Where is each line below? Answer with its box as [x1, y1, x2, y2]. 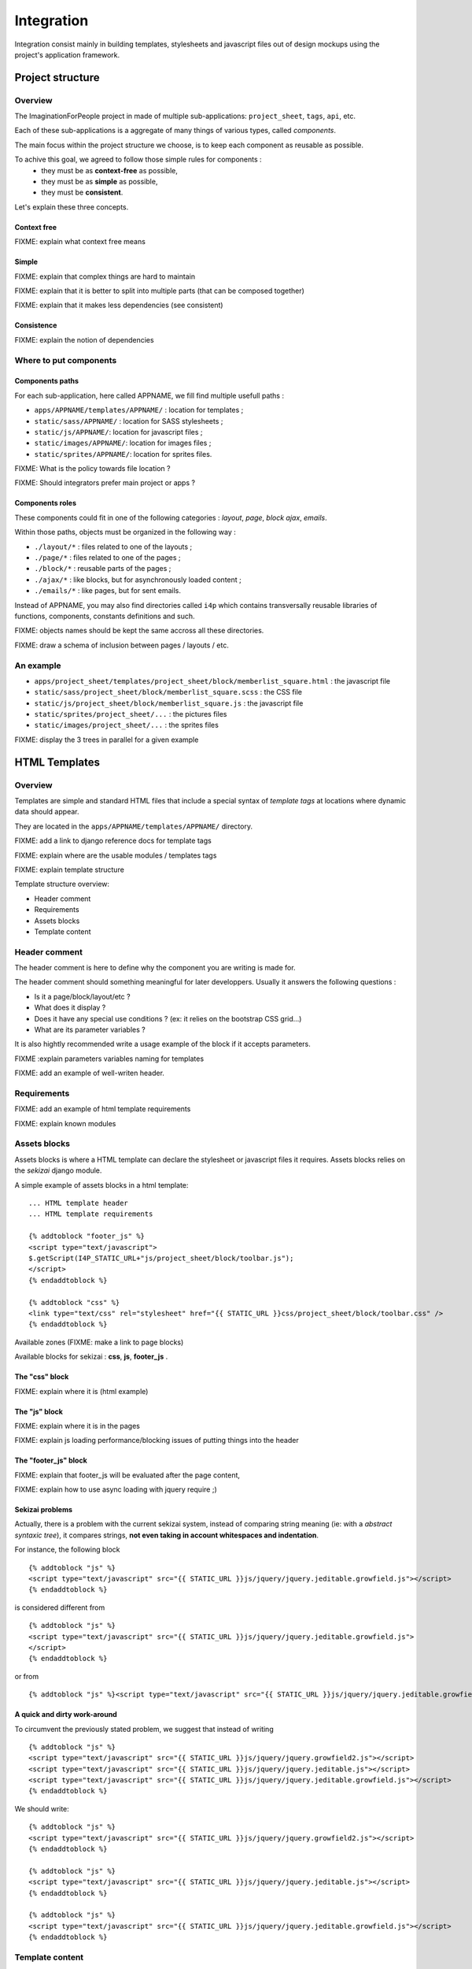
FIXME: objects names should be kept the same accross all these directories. [14, 626, 264, 636]
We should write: [14, 1804, 70, 1813]
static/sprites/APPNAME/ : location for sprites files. [34, 449, 212, 458]
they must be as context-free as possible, [41, 165, 179, 175]
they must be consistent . [41, 187, 124, 197]
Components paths [14, 376, 79, 386]
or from [14, 1671, 39, 1681]
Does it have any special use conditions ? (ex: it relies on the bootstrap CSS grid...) [34, 1014, 302, 1023]
